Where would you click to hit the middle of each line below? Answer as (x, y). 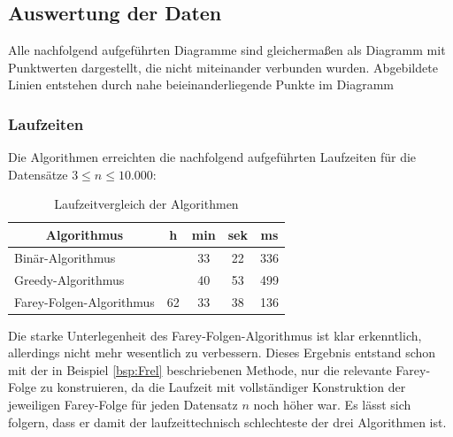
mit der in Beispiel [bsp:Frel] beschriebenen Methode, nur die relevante (200, 369)
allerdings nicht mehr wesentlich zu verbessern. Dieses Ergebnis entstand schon (222, 353)
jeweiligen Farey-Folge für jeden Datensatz (123, 404)
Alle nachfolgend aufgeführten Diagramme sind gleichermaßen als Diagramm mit (227, 50)
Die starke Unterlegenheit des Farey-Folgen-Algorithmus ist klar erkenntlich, (215, 335)
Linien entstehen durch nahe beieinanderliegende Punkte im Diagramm (201, 84)
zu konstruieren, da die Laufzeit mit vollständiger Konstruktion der (223, 387)
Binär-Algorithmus (65, 257)
